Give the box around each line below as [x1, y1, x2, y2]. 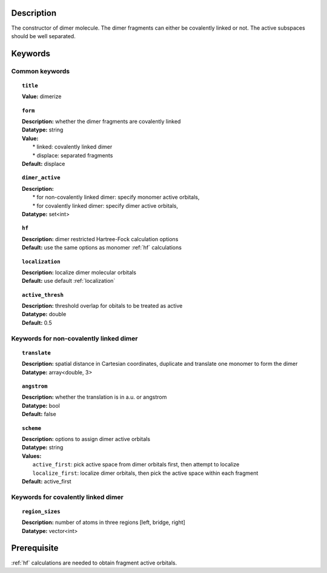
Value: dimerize [22, 93, 62, 100]
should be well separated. [11, 32, 76, 39]
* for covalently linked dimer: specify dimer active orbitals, [32, 202, 179, 209]
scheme [22, 425, 42, 431]
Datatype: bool [22, 402, 60, 409]
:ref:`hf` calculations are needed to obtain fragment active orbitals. [11, 559, 177, 566]
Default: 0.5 [22, 319, 52, 326]
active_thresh [22, 291, 64, 298]
